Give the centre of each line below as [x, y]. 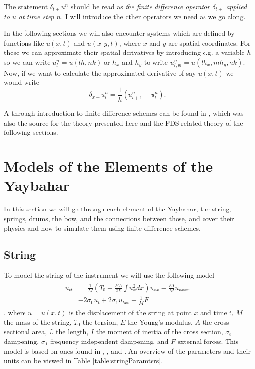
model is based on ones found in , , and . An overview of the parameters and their [127, 351]
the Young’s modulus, [160, 322]
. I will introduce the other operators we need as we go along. [153, 16]
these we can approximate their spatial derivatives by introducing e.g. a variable [124, 52]
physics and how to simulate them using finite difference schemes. [102, 228]
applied [236, 6]
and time [214, 312]
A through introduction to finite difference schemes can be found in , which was [124, 113]
